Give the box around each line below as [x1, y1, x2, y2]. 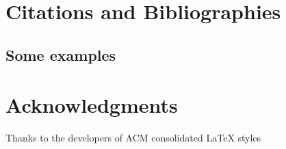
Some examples [5, 44, 116, 65]
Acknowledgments [5, 91, 178, 119]
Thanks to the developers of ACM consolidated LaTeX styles [5, 131, 261, 145]
